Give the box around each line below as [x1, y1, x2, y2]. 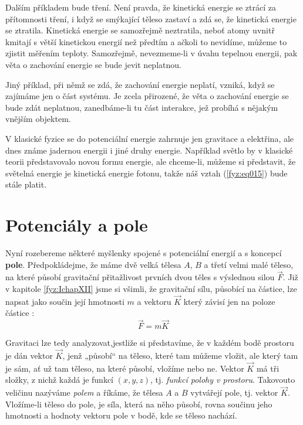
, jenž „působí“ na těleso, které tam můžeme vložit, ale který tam [62, 349, 298, 362]
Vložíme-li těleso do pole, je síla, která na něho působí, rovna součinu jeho [5, 397, 272, 410]
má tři [256, 362, 280, 374]
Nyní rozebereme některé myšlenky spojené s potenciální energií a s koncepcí [5, 247, 282, 259]
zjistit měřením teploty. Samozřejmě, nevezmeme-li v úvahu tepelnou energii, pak [5, 47, 298, 59]
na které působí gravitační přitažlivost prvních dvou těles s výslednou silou [5, 271, 275, 283]
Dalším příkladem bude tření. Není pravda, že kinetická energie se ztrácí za [5, 1, 276, 13]
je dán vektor [5, 349, 53, 362]
